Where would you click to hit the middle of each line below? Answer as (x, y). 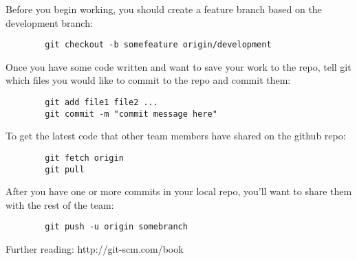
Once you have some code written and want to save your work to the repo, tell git (178, 66)
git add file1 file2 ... (101, 103)
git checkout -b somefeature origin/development (158, 45)
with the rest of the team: (60, 204)
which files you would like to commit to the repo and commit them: (148, 80)
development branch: (49, 22)
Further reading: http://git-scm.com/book (95, 249)
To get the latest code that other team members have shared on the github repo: (176, 136)
